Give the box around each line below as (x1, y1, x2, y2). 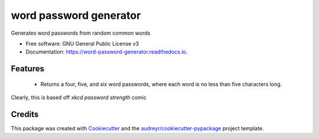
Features (11, 64, 44, 74)
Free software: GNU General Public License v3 (25, 40, 139, 47)
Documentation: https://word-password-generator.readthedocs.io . (25, 48, 188, 55)
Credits (11, 109, 39, 119)
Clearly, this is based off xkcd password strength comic (11, 94, 147, 101)
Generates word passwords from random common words (11, 29, 151, 37)
